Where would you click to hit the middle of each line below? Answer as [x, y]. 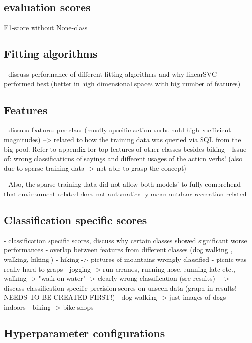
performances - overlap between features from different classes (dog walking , [118, 250]
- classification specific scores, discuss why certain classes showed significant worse [126, 240]
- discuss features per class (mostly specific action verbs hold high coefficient [118, 130]
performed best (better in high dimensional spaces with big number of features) [122, 83]
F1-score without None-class [46, 27]
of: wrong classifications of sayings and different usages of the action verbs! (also [123, 158]
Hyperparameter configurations [84, 333]
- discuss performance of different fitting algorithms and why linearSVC [110, 74]
